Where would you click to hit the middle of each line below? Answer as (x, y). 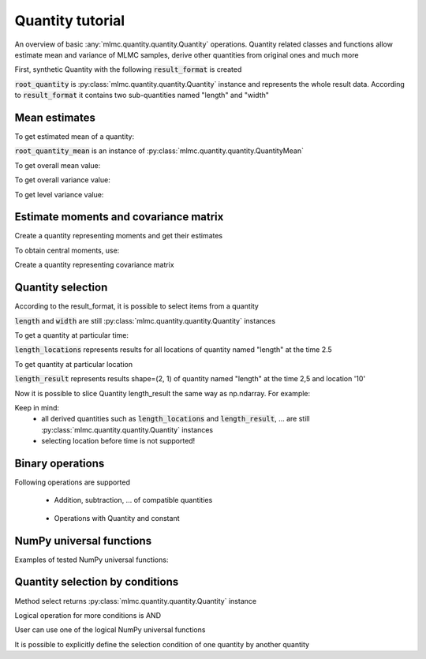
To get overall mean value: (58, 165)
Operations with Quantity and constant (117, 518)
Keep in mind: (37, 407)
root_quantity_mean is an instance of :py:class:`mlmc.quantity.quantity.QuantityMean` (159, 151)
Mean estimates (55, 117)
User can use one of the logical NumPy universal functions (110, 630)
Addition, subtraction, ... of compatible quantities (133, 500)
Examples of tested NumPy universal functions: (92, 560)
